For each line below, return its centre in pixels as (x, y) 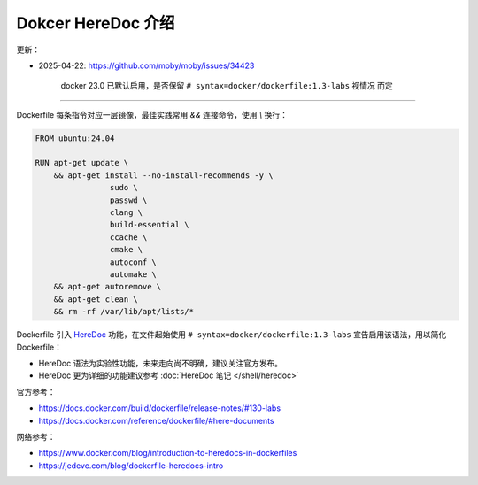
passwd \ (128, 200)
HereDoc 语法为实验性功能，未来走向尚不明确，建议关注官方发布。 (161, 363)
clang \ (126, 213)
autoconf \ (133, 262)
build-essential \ (149, 225)
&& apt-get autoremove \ (108, 287)
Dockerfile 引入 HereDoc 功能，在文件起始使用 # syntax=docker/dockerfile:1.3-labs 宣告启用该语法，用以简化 (231, 335)
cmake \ (126, 250)
